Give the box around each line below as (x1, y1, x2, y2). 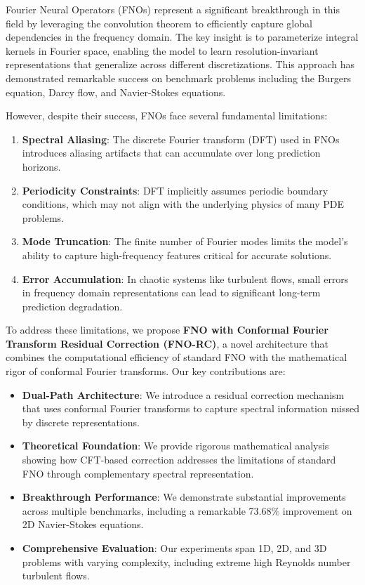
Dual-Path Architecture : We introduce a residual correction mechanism (22, 387, 345, 402)
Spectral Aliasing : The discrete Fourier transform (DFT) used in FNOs (22, 131, 340, 146)
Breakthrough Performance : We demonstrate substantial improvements (22, 489, 346, 504)
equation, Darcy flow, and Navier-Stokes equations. (6, 84, 226, 99)
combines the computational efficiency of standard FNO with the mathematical (6, 350, 347, 364)
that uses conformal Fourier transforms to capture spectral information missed (22, 401, 359, 416)
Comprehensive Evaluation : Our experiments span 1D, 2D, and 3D (22, 541, 327, 555)
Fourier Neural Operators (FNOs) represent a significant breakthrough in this (6, 2, 340, 16)
